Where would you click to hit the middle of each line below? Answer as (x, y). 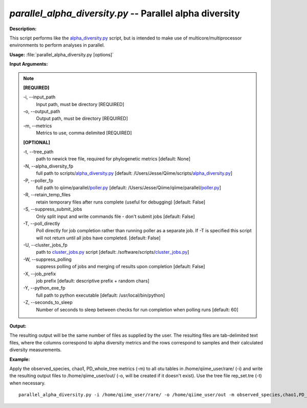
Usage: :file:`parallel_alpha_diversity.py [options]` (62, 54)
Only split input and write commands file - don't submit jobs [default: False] (116, 216)
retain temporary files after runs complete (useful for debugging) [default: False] (121, 202)
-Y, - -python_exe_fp (44, 288)
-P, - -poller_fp (38, 180)
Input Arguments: (29, 64)
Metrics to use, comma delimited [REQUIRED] (84, 133)
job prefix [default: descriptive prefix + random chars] (93, 281)
